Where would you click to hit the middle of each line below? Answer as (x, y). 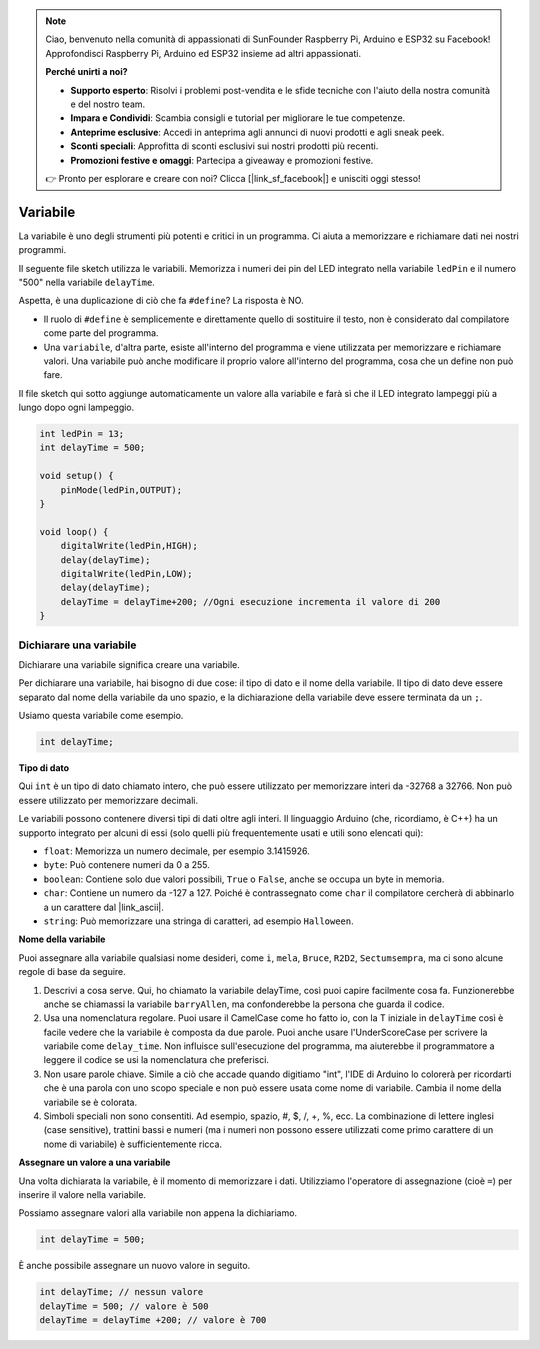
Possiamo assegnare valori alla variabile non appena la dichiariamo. (158, 1213)
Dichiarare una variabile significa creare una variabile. (129, 664)
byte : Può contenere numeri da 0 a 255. (126, 865)
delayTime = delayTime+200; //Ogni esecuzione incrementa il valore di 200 (250, 601)
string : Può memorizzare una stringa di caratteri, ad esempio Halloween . (198, 921)
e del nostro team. (108, 104)
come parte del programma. (101, 333)
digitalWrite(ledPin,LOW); (127, 573)
